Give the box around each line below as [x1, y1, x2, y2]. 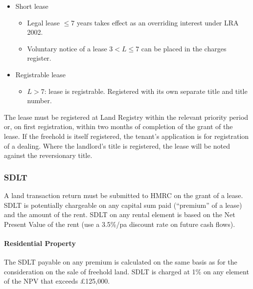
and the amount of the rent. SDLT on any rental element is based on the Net [4, 209, 235, 220]
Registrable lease [15, 69, 66, 79]
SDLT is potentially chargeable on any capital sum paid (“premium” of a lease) [4, 200, 242, 210]
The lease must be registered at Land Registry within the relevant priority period [4, 111, 249, 122]
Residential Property [4, 238, 76, 248]
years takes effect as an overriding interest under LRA [76, 17, 239, 27]
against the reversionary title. [4, 150, 92, 160]
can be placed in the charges [141, 43, 227, 53]
